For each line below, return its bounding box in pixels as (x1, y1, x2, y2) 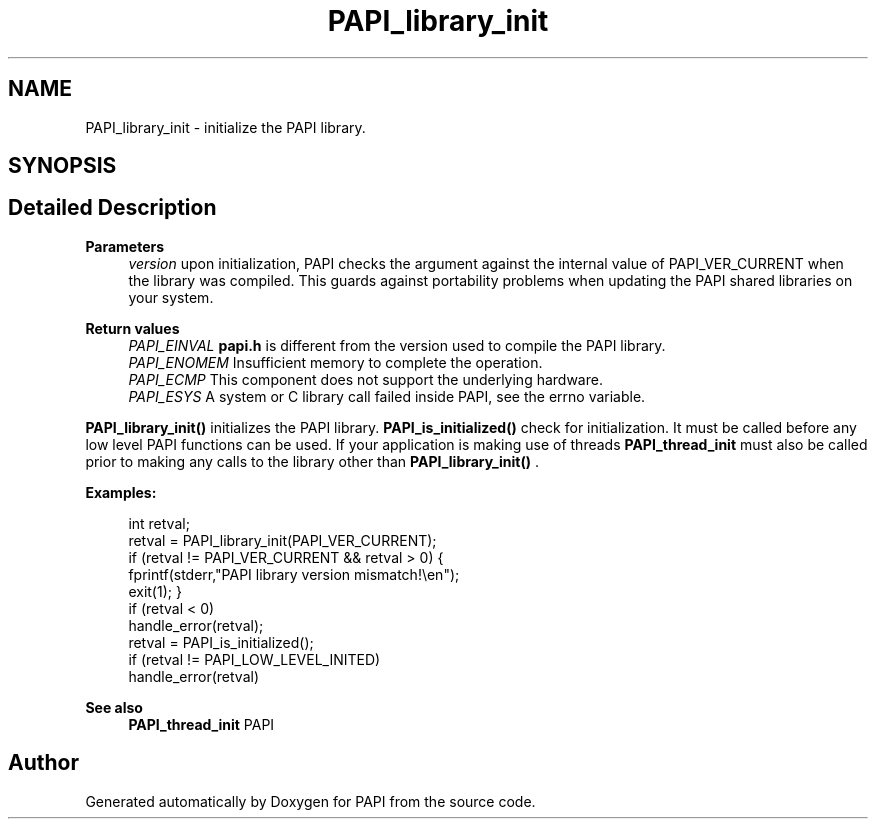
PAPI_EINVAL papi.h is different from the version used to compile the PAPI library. (128, 336, 666, 354)
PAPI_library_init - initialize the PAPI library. (85, 118, 366, 136)
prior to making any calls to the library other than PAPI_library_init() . (85, 452, 539, 470)
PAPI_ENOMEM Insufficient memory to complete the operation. (128, 353, 543, 371)
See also (85, 698, 143, 716)
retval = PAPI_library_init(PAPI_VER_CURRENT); (128, 531, 437, 549)
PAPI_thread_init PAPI (128, 715, 275, 733)
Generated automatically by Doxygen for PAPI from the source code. (85, 792, 536, 810)
